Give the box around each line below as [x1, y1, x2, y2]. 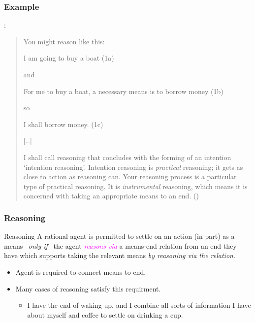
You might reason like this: [23, 36, 105, 46]
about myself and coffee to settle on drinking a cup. [27, 309, 183, 320]
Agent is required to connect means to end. [15, 266, 146, 277]
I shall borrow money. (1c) [23, 119, 103, 129]
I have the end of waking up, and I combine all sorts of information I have [27, 300, 251, 310]
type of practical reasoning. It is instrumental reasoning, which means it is [23, 181, 248, 191]
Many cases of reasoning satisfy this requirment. [15, 283, 161, 293]
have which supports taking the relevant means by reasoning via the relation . [4, 250, 235, 260]
